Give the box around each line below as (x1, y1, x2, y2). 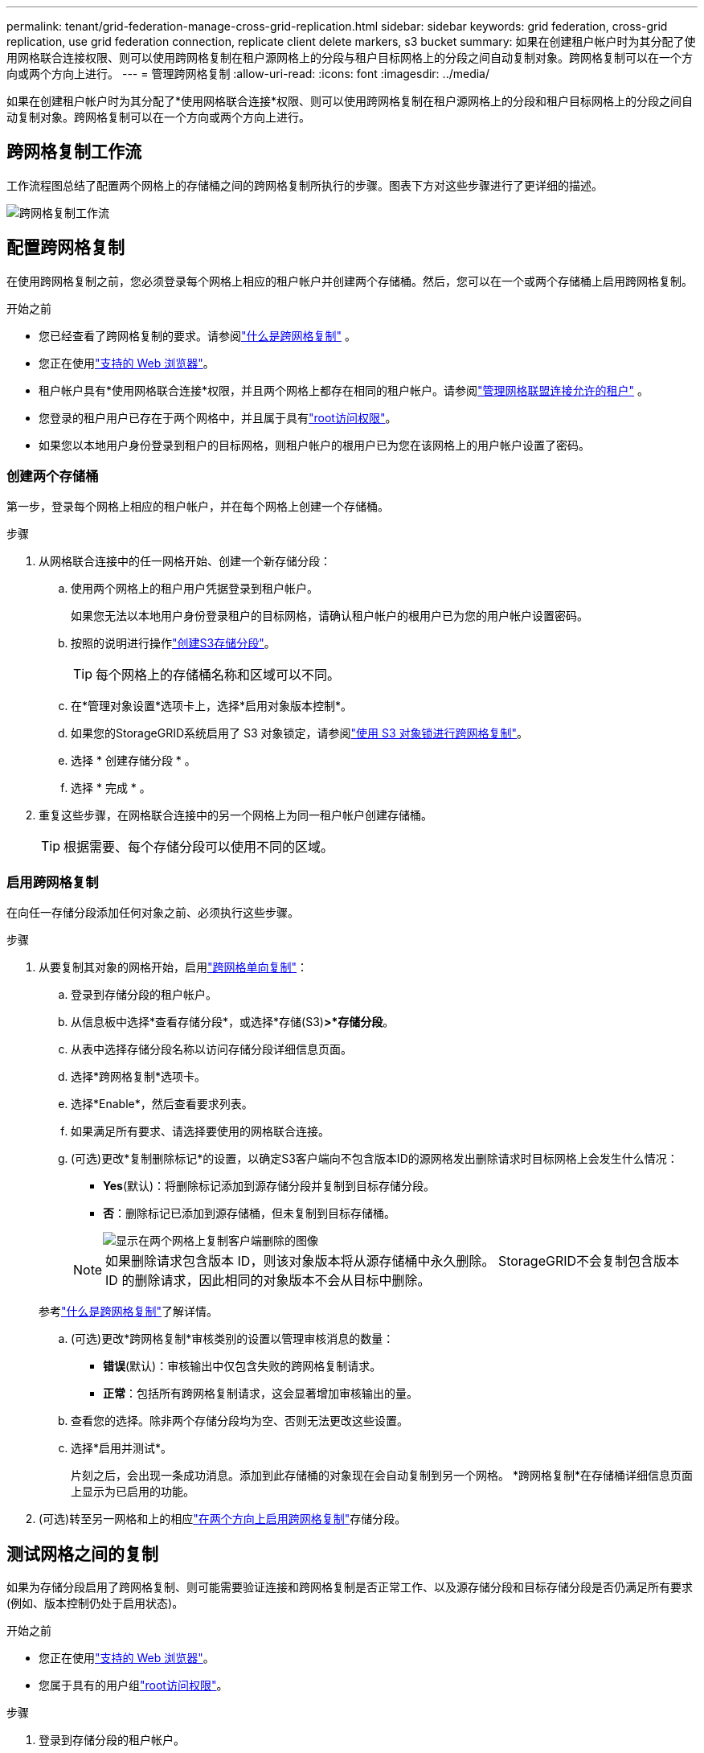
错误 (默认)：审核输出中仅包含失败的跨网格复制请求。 (103, 1359, 382, 1373)
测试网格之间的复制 (6, 1543, 158, 1564)
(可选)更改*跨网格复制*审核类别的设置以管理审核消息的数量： (71, 1332, 395, 1346)
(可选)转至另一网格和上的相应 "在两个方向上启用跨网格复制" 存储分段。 (39, 1512, 407, 1526)
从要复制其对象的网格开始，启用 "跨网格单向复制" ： (39, 960, 309, 975)
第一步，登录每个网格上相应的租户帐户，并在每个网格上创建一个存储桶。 (6, 499, 389, 514)
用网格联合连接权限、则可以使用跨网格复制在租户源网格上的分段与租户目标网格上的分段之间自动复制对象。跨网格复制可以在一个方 (6, 51, 693, 64)
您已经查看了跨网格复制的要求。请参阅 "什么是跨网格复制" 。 (39, 328, 356, 343)
